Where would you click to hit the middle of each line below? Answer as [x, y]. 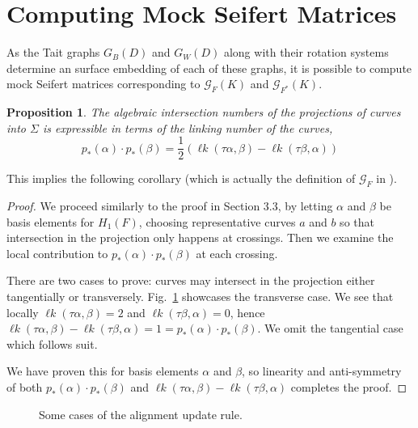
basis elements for [51, 221]
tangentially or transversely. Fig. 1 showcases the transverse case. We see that [200, 297]
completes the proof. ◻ [349, 387]
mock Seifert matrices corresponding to [103, 84]
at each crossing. [237, 253]
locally [23, 312]
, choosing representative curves [217, 221]
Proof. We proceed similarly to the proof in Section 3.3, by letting [170, 206]
